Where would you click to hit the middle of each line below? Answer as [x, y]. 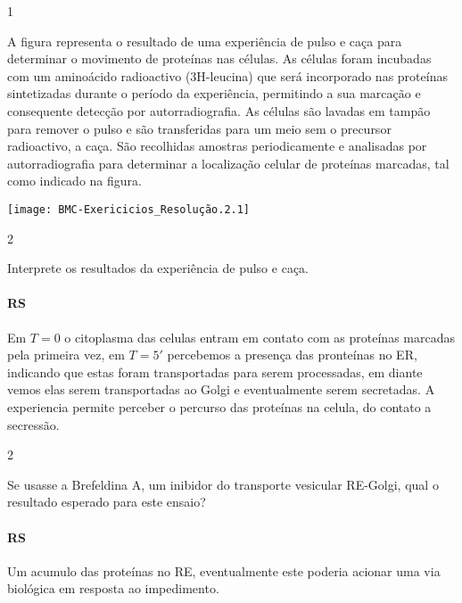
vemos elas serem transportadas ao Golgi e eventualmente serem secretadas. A [221, 389]
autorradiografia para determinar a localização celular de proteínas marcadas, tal [228, 163]
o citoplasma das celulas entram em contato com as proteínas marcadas [260, 337]
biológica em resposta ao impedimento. [113, 588]
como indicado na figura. [74, 181]
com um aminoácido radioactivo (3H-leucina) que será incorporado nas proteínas [227, 75]
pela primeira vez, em [66, 355]
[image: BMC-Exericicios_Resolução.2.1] [129, 209]
